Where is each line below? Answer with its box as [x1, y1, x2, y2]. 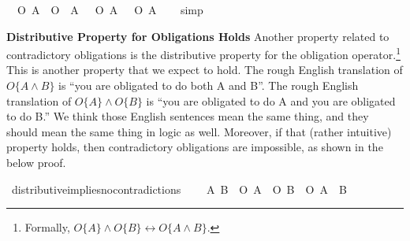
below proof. [6, 154, 66, 170]
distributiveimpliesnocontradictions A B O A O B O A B [11, 180, 347, 197]
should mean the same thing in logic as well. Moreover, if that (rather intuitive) [6, 123, 392, 139]
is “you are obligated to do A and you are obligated [146, 92, 396, 109]
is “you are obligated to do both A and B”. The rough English [58, 77, 359, 94]
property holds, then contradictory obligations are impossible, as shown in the [6, 139, 383, 155]
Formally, [24, 219, 70, 235]
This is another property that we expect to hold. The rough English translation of [6, 61, 403, 78]
